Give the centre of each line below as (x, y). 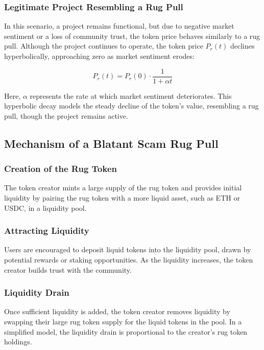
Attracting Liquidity (47, 231)
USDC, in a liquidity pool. (45, 207)
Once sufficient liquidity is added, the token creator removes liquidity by (117, 311)
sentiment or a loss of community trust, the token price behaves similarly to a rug (132, 36)
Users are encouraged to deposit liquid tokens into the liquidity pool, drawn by (128, 249)
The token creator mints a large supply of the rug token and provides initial (123, 188)
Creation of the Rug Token (61, 169)
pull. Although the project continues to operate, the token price (104, 46)
